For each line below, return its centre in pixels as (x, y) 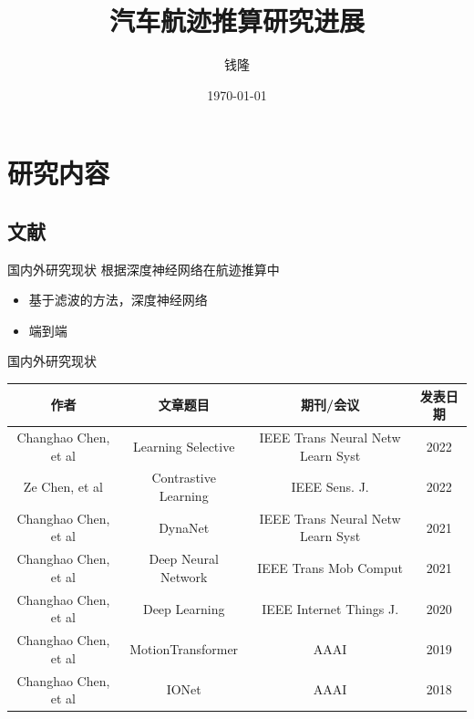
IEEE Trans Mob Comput (330, 568)
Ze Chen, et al (63, 487)
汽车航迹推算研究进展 (237, 21)
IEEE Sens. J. (330, 487)
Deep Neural (184, 559)
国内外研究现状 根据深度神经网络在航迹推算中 (144, 269)
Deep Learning (184, 608)
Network (184, 576)
